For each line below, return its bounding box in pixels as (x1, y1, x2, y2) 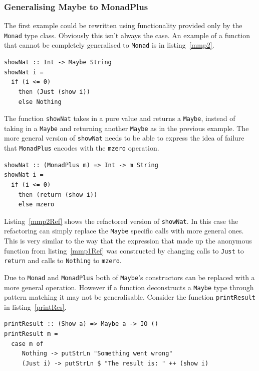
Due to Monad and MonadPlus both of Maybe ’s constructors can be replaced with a (4, 272, 255, 282)
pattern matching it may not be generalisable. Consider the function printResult (4, 292, 255, 302)
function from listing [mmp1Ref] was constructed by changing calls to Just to (4, 245, 244, 256)
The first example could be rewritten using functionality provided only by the (4, 20, 242, 31)
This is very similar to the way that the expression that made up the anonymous (4, 235, 252, 245)
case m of (11, 340, 44, 347)
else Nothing (18, 98, 62, 105)
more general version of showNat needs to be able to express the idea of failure (4, 133, 244, 143)
